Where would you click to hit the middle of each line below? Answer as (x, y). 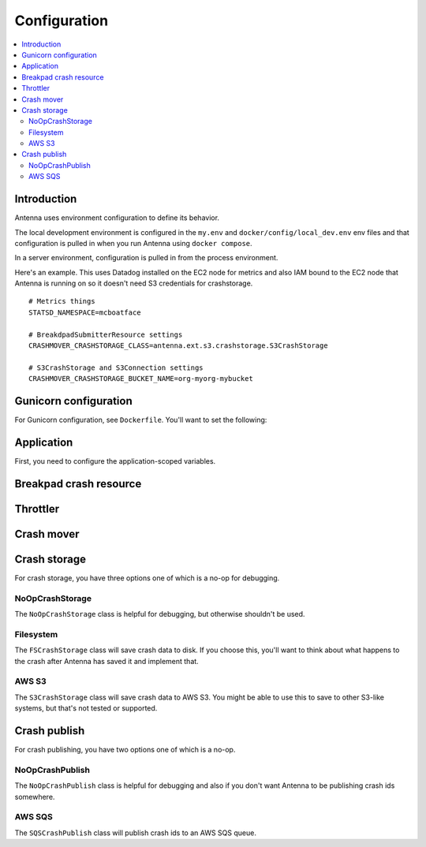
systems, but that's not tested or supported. (86, 708)
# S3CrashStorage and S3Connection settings (116, 368)
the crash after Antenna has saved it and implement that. (106, 661)
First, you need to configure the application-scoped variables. (115, 461)
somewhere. (35, 797)
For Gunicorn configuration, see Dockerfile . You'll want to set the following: (141, 420)
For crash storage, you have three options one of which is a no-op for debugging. (147, 578)
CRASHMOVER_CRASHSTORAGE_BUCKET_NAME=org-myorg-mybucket (141, 379)
